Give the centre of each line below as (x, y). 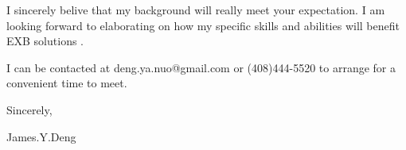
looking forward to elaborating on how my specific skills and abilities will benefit (203, 25)
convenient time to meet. (67, 83)
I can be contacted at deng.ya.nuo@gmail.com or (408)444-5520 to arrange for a (201, 67)
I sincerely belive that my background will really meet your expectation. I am (196, 10)
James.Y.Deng (41, 136)
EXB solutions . (45, 41)
